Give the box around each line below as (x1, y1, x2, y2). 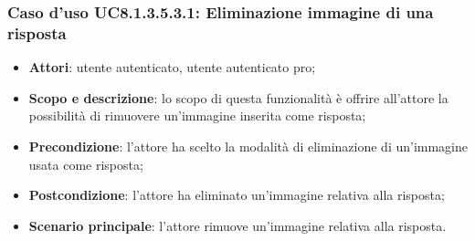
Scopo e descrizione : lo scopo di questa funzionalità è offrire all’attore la (28, 88, 449, 107)
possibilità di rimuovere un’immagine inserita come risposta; (28, 106, 366, 125)
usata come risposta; (28, 154, 143, 173)
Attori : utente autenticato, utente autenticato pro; (28, 58, 316, 77)
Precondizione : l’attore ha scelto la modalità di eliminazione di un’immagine (28, 136, 468, 155)
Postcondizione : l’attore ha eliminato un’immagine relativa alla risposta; (28, 185, 445, 204)
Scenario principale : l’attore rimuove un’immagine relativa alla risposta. (28, 215, 447, 235)
